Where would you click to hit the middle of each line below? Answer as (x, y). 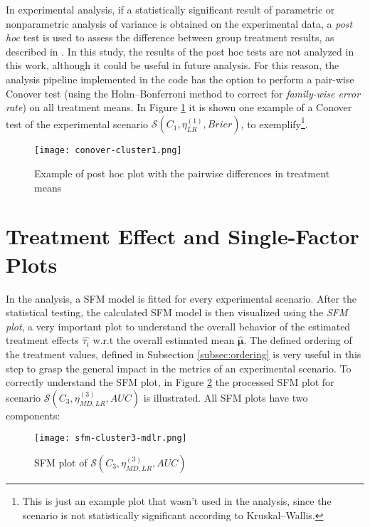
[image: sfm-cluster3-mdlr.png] (111, 438)
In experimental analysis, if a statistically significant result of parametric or (170, 9)
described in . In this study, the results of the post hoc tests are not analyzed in (180, 51)
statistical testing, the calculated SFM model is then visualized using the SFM (177, 312)
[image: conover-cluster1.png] (108, 151)
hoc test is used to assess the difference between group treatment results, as (170, 37)
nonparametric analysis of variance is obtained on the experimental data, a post (179, 23)
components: (33, 415)
